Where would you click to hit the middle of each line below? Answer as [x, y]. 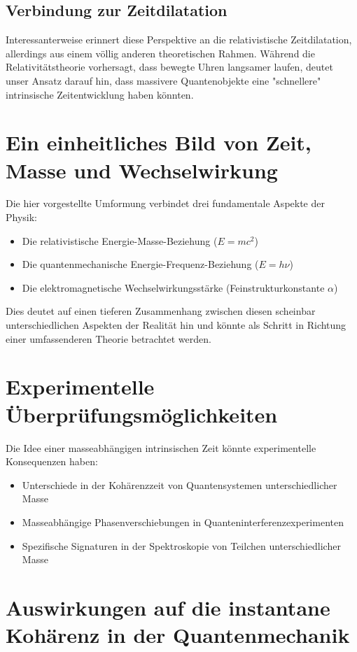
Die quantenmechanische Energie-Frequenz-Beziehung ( [140, 264]
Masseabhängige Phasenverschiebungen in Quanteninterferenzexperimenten [183, 522]
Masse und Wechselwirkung [142, 170]
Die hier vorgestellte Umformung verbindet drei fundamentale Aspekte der [165, 203]
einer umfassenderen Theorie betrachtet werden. [108, 338]
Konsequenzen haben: [52, 461]
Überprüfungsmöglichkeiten [142, 414]
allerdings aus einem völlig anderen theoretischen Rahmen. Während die [160, 53]
